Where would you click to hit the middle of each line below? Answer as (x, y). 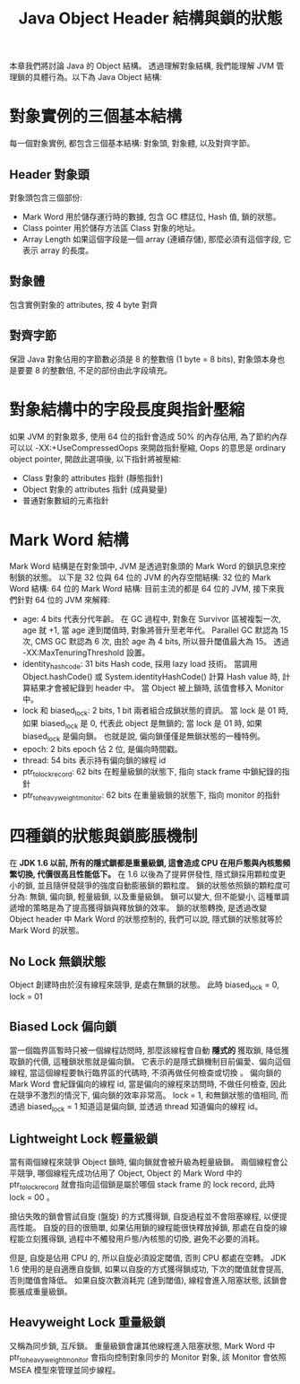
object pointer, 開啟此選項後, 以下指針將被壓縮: (95, 459)
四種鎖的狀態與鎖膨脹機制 (104, 837)
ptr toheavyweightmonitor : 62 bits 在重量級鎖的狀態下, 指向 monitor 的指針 (151, 797)
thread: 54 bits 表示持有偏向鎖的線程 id (94, 760)
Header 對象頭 (49, 175)
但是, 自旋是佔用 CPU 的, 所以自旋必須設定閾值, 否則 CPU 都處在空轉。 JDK (148, 1257)
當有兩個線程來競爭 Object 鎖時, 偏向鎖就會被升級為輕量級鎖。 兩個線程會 (145, 1162)
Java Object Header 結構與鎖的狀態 (150, 18)
